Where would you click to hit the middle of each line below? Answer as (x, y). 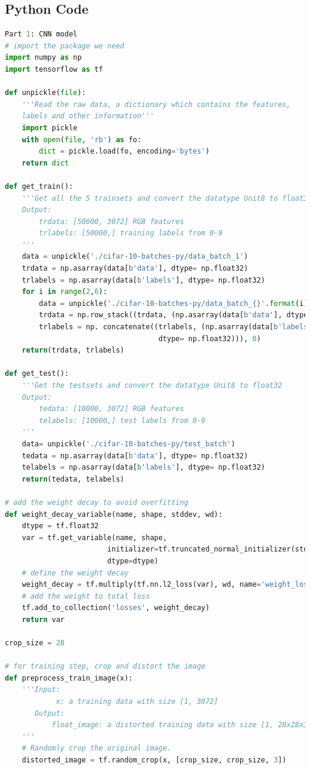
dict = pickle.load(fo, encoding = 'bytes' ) (124, 151)
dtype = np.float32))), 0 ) (210, 338)
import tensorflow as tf (54, 69)
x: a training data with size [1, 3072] (137, 702)
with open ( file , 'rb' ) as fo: (82, 140)
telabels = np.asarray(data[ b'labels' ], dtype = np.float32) (143, 468)
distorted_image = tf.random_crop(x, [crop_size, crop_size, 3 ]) (154, 760)
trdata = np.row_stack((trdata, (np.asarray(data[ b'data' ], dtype (173, 315)
